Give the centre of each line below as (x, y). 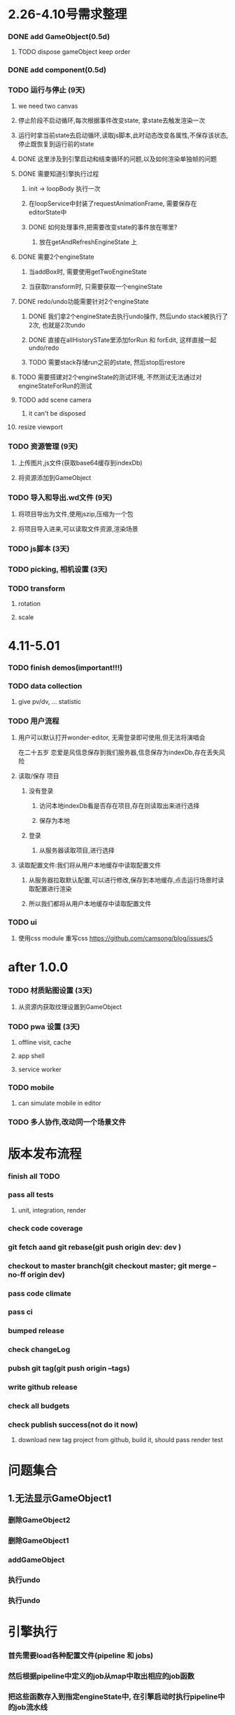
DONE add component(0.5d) (57, 70)
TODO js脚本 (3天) (39, 549)
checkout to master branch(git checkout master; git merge (110, 1266)
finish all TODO (34, 1176)
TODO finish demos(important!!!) (65, 668)
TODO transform (37, 588)
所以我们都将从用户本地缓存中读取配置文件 (90, 904)
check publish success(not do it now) (73, 1425)
